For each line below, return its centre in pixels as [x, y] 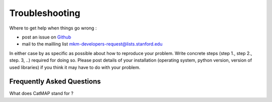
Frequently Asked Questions [55, 82]
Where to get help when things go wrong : [53, 28]
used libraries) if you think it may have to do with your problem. [75, 67]
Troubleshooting [45, 13]
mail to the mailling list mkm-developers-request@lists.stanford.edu [92, 44]
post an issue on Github [47, 37]
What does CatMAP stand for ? [41, 93]
